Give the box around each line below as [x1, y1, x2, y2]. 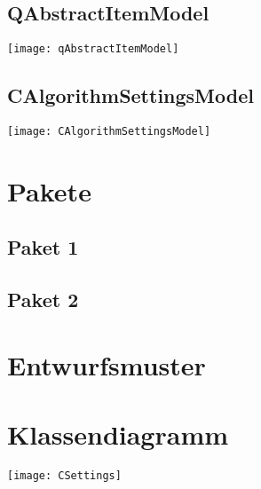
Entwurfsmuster [7, 346, 206, 383]
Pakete [7, 172, 91, 209]
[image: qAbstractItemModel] [7, 43, 179, 56]
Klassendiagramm [7, 416, 229, 453]
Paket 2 [7, 286, 79, 313]
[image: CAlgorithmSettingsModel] [7, 125, 211, 138]
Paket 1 [7, 233, 79, 261]
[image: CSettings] [7, 469, 122, 483]
